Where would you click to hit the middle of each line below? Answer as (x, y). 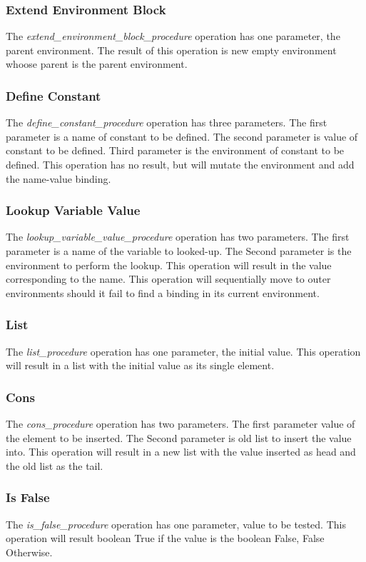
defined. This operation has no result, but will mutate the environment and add (180, 164)
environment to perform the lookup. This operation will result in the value (169, 265)
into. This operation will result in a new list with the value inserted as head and (181, 452)
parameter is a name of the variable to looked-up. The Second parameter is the (179, 251)
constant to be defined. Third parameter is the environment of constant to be (175, 150)
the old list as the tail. (55, 465)
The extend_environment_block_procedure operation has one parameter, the (173, 36)
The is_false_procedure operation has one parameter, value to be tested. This (176, 524)
